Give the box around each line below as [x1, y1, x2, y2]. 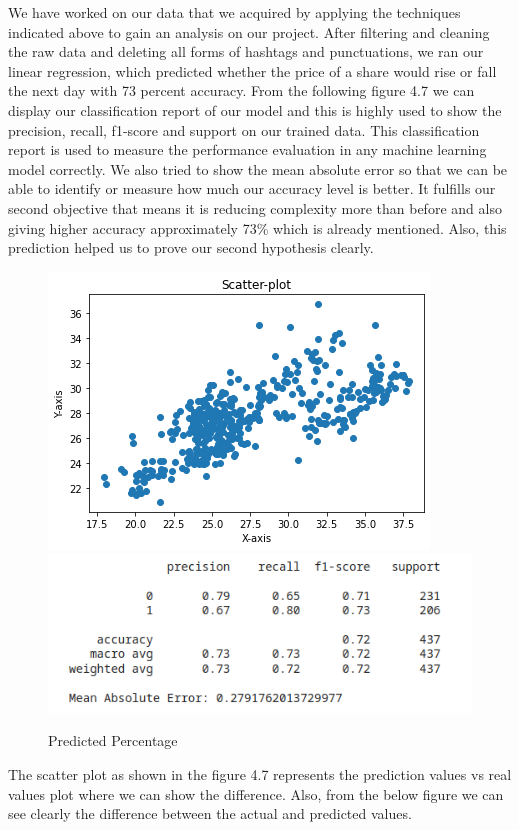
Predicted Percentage [48, 730, 178, 751]
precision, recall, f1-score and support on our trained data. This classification [8, 119, 480, 140]
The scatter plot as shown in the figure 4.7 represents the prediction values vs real [8, 764, 512, 785]
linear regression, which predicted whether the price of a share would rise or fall [8, 60, 497, 81]
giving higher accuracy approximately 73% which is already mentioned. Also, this [8, 217, 507, 238]
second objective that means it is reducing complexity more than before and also [8, 197, 502, 218]
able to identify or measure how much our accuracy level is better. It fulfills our [8, 178, 496, 199]
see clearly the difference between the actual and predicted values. [8, 803, 412, 824]
